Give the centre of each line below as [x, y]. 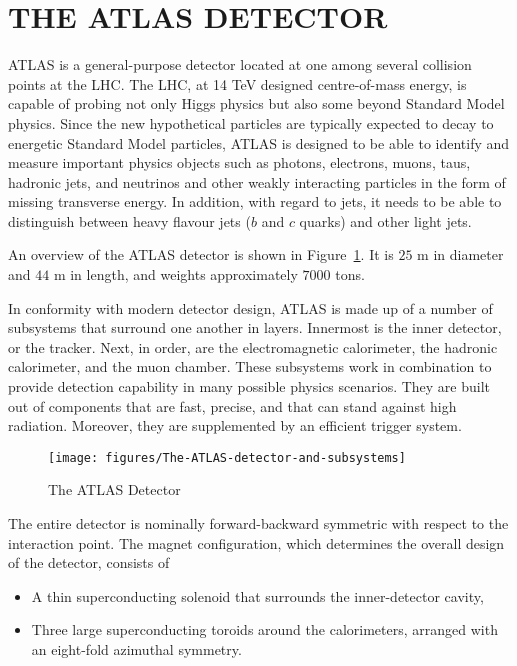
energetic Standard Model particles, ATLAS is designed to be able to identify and [259, 142]
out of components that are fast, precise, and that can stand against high [232, 405]
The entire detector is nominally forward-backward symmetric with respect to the [258, 523]
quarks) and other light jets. [385, 220]
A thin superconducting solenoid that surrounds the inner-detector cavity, [257, 595]
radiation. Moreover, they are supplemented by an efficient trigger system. [235, 425]
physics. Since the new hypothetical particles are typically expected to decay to [251, 122]
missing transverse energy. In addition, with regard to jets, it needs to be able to [255, 201]
